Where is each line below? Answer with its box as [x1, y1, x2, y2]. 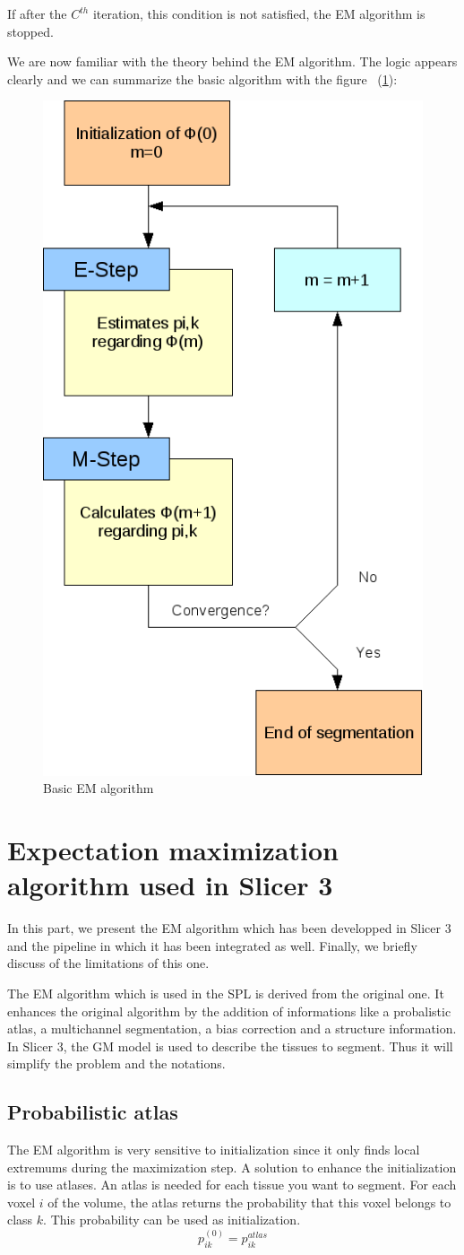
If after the [7, 4, 67, 22]
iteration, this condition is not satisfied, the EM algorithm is [92, 4, 425, 22]
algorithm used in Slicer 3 [7, 867, 333, 903]
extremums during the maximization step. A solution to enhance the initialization [7, 1157, 457, 1176]
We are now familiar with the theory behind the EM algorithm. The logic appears [7, 52, 458, 71]
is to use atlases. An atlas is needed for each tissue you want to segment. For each [7, 1175, 457, 1194]
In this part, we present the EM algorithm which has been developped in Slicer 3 [7, 919, 451, 937]
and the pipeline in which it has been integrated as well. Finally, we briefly [7, 936, 417, 954]
